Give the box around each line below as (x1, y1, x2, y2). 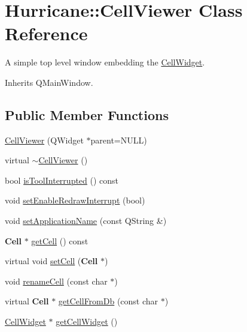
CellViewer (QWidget (5, 133, 84, 146)
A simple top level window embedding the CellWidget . (5, 56, 205, 68)
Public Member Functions (5, 105, 169, 124)
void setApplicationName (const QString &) (5, 214, 167, 227)
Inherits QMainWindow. (5, 76, 93, 88)
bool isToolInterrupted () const (5, 174, 119, 186)
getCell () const (31, 234, 89, 247)
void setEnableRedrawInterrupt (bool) (5, 194, 145, 207)
